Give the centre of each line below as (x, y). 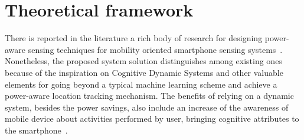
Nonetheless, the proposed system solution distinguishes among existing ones (143, 61)
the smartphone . (36, 130)
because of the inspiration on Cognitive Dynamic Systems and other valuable (144, 72)
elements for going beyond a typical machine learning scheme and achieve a (141, 84)
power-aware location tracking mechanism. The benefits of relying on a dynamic (149, 96)
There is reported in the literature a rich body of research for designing (134, 38)
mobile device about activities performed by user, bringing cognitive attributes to (152, 119)
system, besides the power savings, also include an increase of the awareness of (147, 107)
